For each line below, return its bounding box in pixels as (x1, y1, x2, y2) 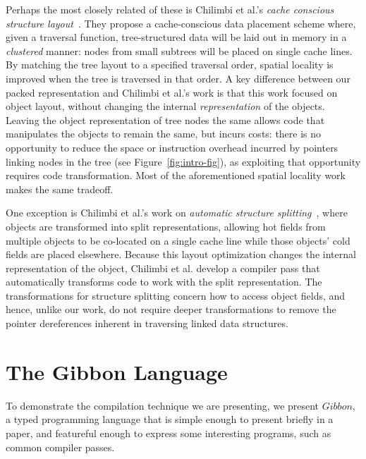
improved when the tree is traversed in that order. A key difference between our (6, 71, 350, 85)
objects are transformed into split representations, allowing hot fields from (6, 219, 326, 233)
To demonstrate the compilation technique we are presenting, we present (6, 398, 319, 412)
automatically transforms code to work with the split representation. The (6, 274, 322, 289)
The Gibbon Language (6, 357, 228, 386)
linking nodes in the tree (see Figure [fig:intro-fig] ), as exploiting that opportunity (6, 154, 361, 169)
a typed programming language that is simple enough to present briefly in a (6, 412, 334, 427)
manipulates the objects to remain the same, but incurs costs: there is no (6, 126, 322, 141)
